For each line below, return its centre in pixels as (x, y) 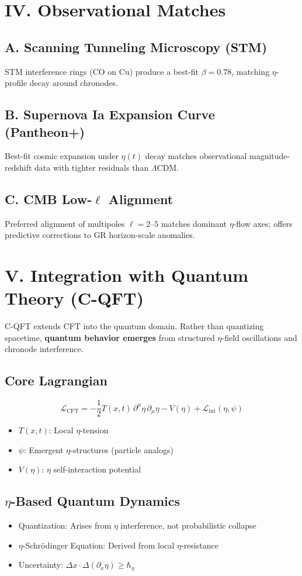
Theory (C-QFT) (74, 298)
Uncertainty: (41, 565)
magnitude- (270, 156)
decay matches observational (196, 156)
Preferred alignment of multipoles (65, 223)
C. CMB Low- (48, 199)
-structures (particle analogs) (122, 449)
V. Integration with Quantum (126, 275)
